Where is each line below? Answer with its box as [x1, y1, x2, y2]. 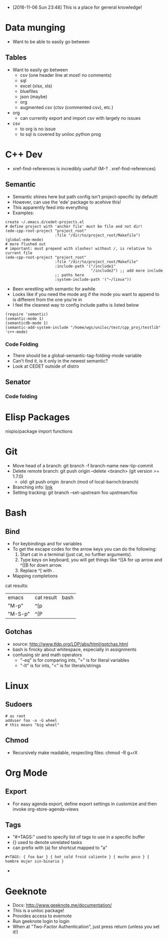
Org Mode [5, 767, 48, 778]
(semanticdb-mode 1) [5, 320, 49, 325]
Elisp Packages [5, 412, 70, 423]
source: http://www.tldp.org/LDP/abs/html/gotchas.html [12, 641, 128, 647]
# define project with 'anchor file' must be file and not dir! [5, 224, 143, 229]
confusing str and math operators [12, 652, 82, 658]
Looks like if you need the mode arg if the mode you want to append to [12, 291, 159, 297]
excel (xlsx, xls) [20, 83, 52, 89]
